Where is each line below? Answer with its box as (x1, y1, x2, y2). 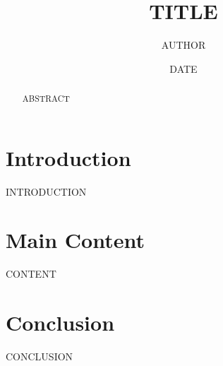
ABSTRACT (22, 93, 70, 105)
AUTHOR (161, 37, 206, 52)
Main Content (6, 225, 145, 254)
